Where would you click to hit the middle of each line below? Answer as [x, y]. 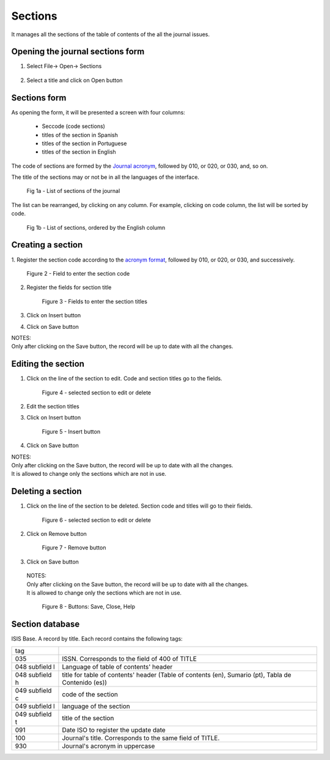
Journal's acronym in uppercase [108, 746]
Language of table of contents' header [117, 666]
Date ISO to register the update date [114, 730]
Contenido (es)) [84, 682]
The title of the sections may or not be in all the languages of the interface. [105, 177]
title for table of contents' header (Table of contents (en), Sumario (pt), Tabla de [177, 675]
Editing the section [48, 364]
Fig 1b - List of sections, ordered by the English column [96, 227]
